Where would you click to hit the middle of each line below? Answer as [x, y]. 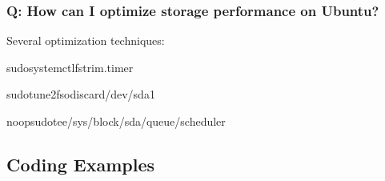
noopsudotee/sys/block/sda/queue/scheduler [116, 121]
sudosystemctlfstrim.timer [70, 67]
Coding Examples [81, 164]
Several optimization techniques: [86, 40]
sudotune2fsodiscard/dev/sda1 [81, 94]
